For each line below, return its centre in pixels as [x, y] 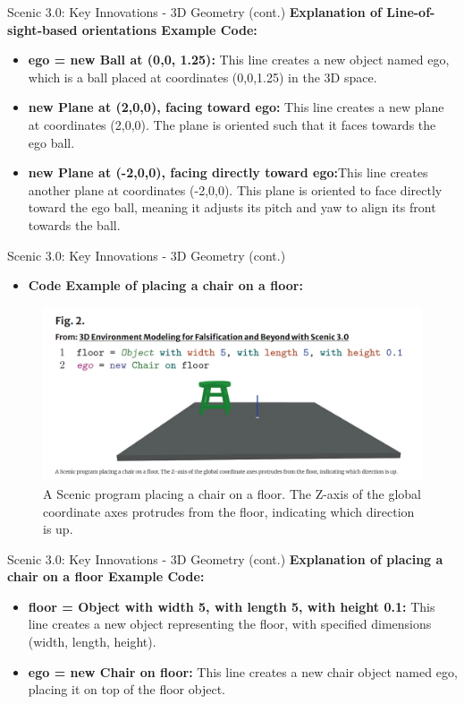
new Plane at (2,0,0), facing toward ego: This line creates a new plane [236, 107]
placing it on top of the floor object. [127, 689]
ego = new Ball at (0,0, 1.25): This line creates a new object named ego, [239, 60]
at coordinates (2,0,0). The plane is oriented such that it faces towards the [232, 124]
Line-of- [411, 12]
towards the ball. [74, 224]
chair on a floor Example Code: [106, 576]
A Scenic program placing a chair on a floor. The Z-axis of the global [232, 493]
